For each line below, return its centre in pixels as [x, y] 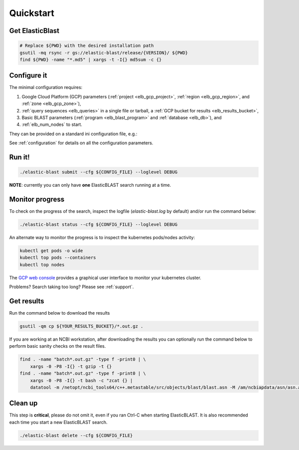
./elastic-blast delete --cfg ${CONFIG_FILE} [76, 435]
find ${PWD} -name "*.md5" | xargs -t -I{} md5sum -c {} [91, 59]
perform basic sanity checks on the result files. [58, 346]
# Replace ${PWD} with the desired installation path [87, 46]
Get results [27, 301]
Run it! [19, 157]
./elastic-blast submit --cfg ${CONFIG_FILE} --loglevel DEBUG [99, 172]
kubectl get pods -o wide [51, 251]
